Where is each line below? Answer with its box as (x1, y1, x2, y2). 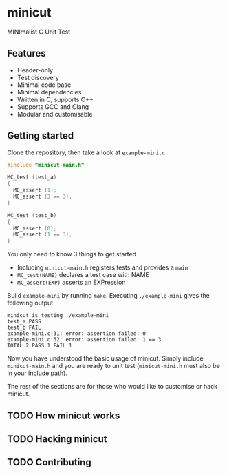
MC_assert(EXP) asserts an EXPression (17, 278, 126, 287)
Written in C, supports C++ (17, 95, 94, 103)
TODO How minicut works (7, 410, 120, 421)
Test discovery (17, 73, 60, 81)
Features (7, 48, 46, 59)
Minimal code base (17, 81, 72, 89)
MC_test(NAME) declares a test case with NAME (17, 271, 150, 279)
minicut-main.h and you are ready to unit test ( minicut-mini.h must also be (7, 362, 220, 370)
